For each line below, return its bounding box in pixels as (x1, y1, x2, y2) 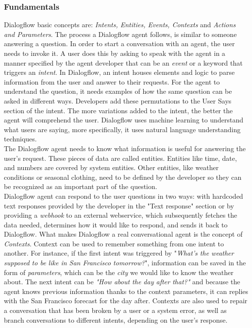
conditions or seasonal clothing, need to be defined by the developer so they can (4, 172, 242, 182)
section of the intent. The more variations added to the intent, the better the (4, 105, 233, 115)
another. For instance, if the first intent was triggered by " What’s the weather (4, 248, 234, 258)
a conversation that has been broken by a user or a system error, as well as (4, 305, 227, 315)
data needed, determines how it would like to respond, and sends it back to (4, 219, 228, 229)
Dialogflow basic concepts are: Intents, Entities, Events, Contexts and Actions (4, 19, 236, 30)
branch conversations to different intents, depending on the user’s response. (4, 314, 228, 325)
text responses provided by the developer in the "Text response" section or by (4, 200, 234, 210)
